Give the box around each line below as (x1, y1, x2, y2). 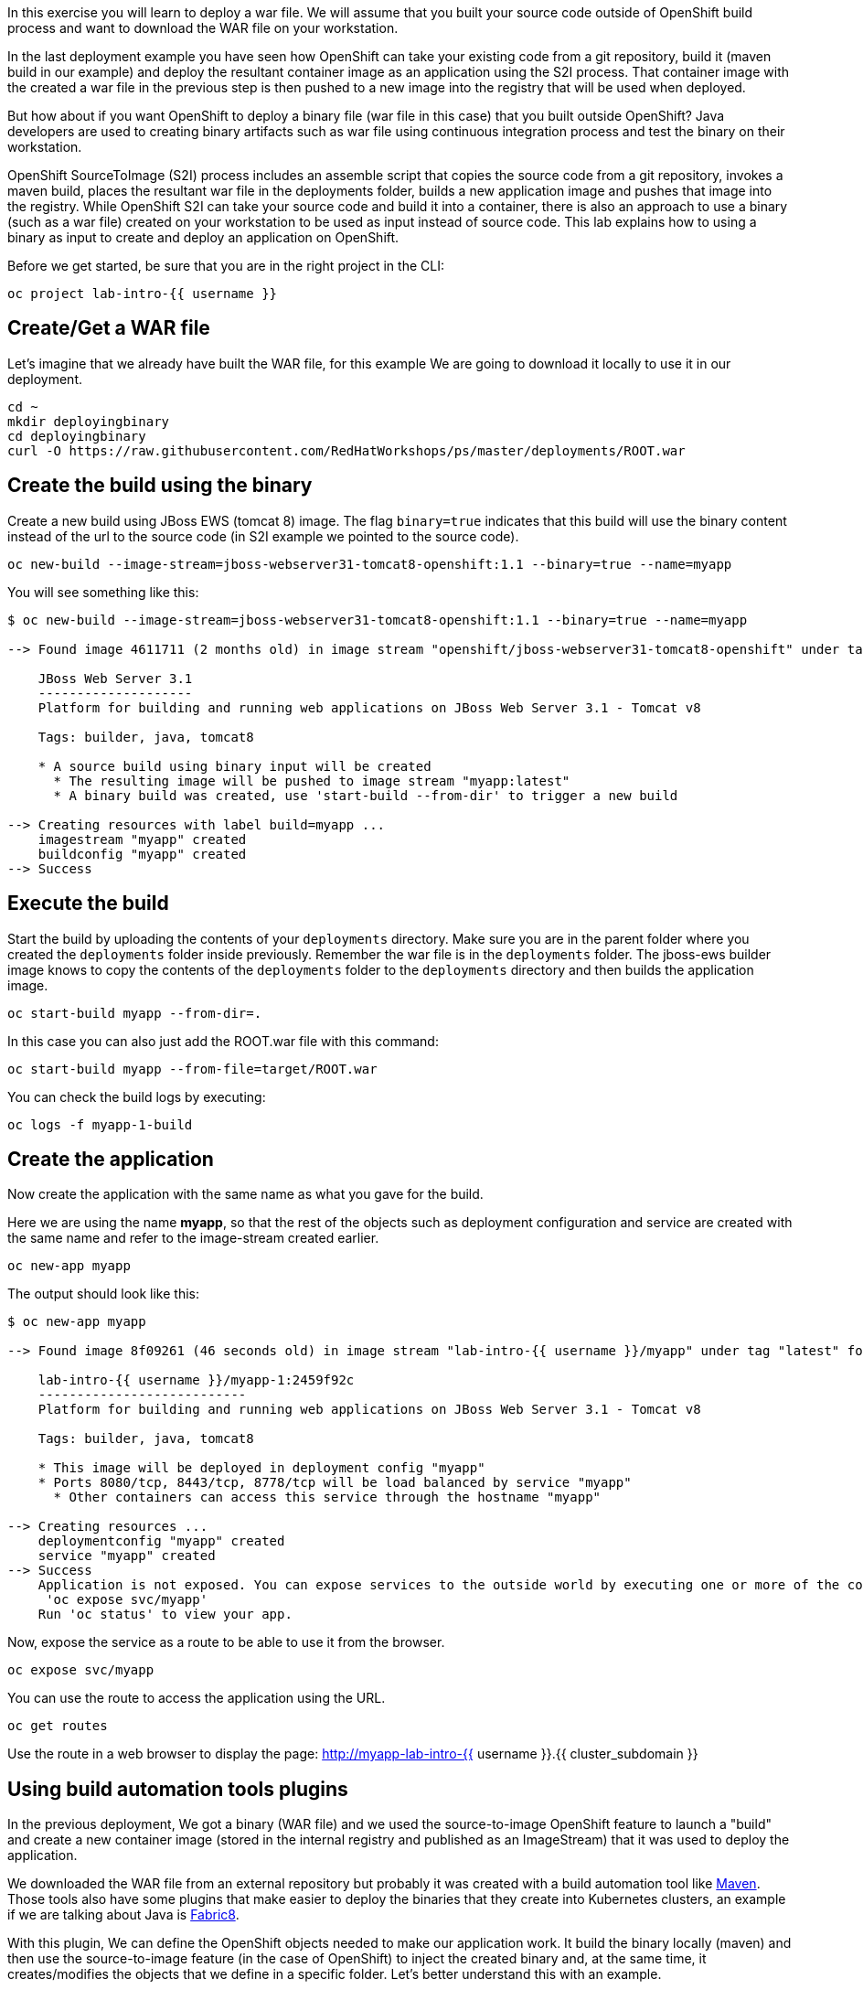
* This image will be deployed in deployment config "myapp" (37, 1460, 485, 1476)
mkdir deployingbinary (7, 413, 170, 429)
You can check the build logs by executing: (7, 1088, 266, 1105)
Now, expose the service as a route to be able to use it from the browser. (7, 1634, 445, 1651)
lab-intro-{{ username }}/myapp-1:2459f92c (37, 1373, 355, 1388)
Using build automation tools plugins (7, 1777, 348, 1801)
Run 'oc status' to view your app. (37, 1607, 293, 1622)
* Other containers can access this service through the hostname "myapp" (53, 1490, 602, 1505)
